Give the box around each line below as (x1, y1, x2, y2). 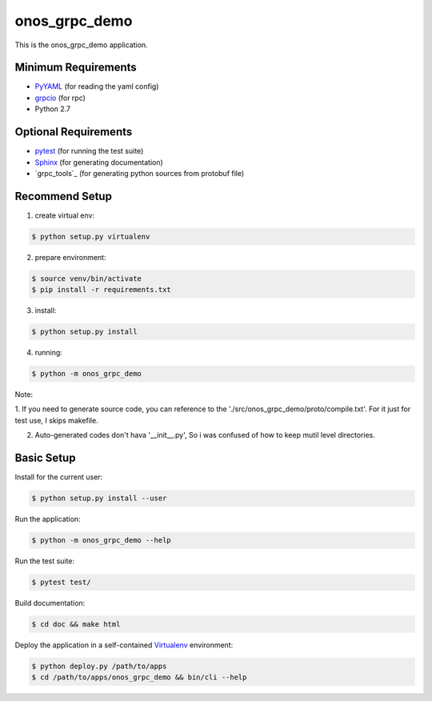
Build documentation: (14, 599, 86, 608)
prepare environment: (34, 252, 106, 262)
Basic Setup (14, 451, 76, 465)
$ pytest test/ (31, 578, 91, 587)
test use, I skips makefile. (14, 415, 99, 425)
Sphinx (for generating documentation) (34, 157, 163, 167)
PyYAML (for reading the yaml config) (34, 82, 159, 91)
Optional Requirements (14, 125, 133, 139)
